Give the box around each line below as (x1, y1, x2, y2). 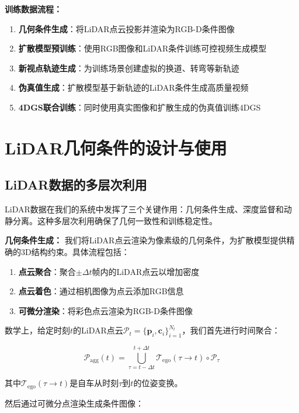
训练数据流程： (5, 3, 62, 15)
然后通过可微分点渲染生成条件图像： (5, 397, 144, 409)
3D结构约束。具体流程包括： (20, 245, 130, 257)
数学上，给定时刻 (5, 324, 70, 336)
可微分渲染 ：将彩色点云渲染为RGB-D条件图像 (18, 304, 193, 316)
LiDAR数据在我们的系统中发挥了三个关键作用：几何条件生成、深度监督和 (5, 203, 284, 215)
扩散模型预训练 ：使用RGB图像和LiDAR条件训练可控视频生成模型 (18, 42, 267, 54)
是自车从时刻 (69, 377, 119, 389)
